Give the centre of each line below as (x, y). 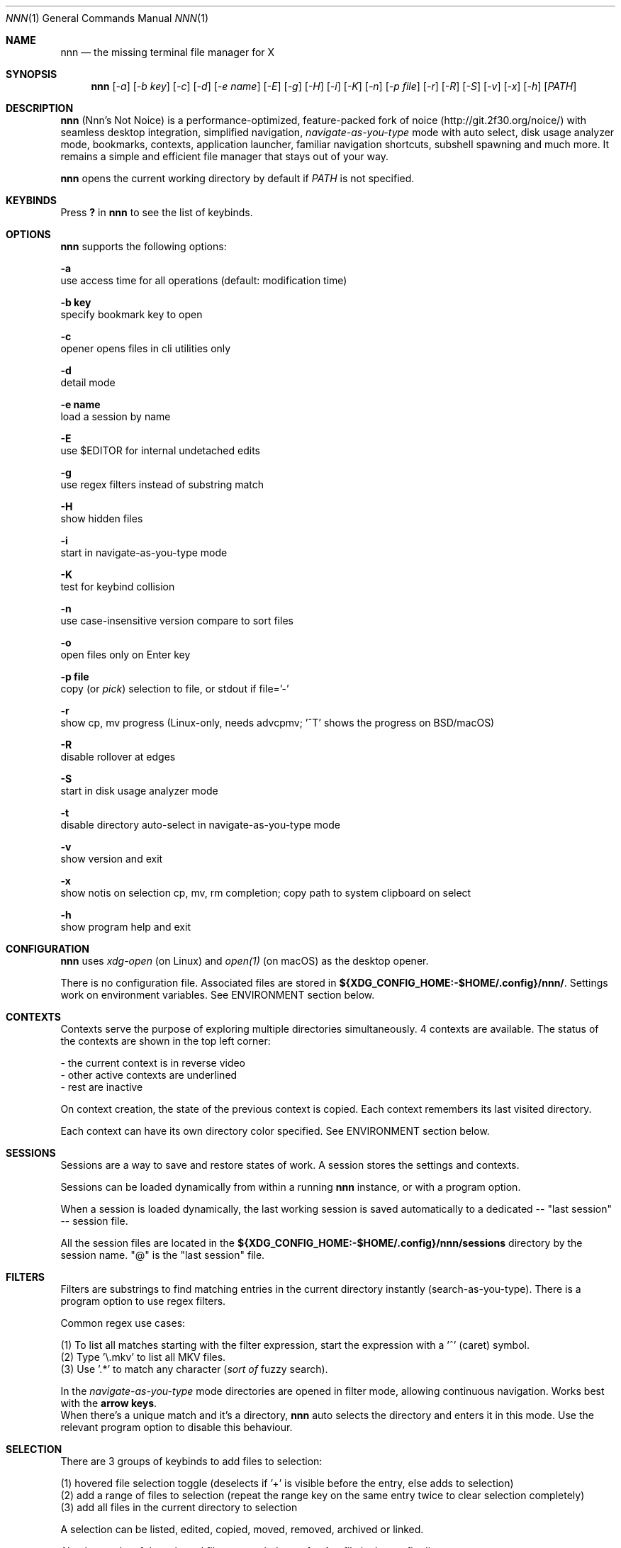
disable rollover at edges (118, 757)
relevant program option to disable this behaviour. (177, 1427)
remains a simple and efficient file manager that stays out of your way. (224, 156)
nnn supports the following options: (144, 246)
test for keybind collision (118, 587)
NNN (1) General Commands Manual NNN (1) (107, 18)
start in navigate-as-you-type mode (144, 553)
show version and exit (112, 859)
